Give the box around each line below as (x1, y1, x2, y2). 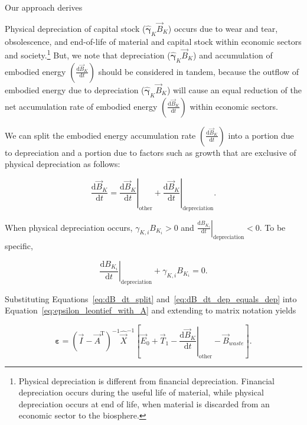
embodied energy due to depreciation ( (5, 83, 145, 96)
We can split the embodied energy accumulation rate (5, 129, 196, 141)
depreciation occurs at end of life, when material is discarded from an (18, 397, 270, 410)
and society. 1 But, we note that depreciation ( (5, 47, 171, 61)
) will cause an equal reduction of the (166, 83, 302, 96)
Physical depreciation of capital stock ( (5, 22, 146, 34)
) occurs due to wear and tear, (168, 22, 278, 34)
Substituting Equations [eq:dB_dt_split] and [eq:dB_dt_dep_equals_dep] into (5, 292, 297, 305)
